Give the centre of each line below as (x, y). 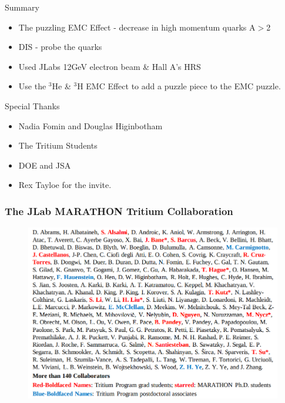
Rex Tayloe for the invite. (65, 185)
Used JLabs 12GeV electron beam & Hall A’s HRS (110, 66)
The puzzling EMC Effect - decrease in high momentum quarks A (137, 27)
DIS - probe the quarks (60, 47)
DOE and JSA (45, 165)
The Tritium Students (58, 145)
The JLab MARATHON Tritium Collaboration (119, 211)
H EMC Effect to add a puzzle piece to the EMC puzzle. (179, 86)
